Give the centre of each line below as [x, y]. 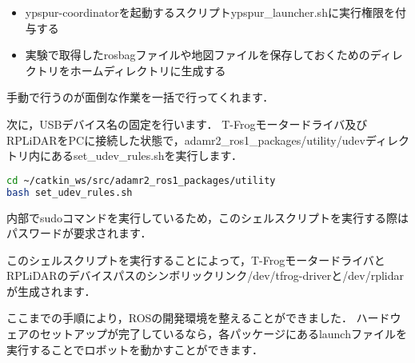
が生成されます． [51, 291]
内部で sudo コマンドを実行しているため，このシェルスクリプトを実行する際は [207, 217]
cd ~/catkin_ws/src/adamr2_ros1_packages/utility [141, 180]
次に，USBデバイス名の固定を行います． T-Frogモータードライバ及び [187, 124]
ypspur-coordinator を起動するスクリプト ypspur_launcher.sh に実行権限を [210, 12]
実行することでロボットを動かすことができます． [135, 349]
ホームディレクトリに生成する [148, 70]
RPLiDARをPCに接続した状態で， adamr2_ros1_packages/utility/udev [186, 140]
